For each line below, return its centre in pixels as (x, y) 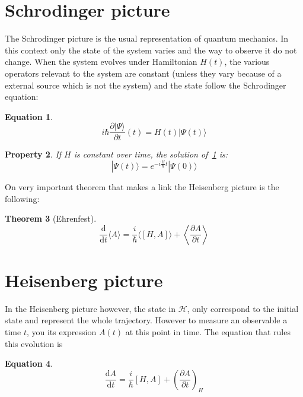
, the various (247, 62)
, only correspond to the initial (243, 308)
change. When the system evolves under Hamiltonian (101, 62)
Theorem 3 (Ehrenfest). (51, 218)
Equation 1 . (29, 116)
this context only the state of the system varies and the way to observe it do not (151, 50)
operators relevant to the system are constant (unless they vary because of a (143, 73)
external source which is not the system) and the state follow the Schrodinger (146, 85)
